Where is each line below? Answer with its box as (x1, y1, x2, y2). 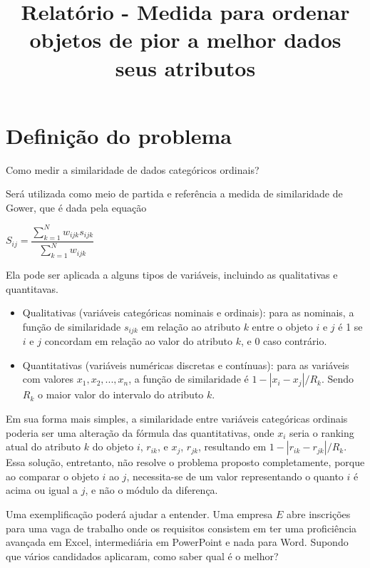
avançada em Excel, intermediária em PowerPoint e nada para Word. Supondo (6, 535, 349, 549)
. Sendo (322, 371, 354, 386)
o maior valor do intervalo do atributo (37, 387, 204, 402)
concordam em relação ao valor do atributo (44, 334, 233, 348)
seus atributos (115, 53, 256, 82)
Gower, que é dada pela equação (6, 200, 147, 215)
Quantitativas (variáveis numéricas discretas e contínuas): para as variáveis (22, 357, 349, 372)
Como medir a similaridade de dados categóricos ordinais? (6, 162, 259, 177)
